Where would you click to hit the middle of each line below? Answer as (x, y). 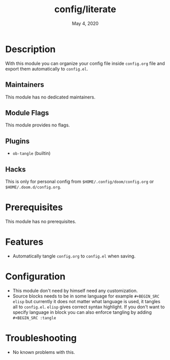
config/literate (85, 9)
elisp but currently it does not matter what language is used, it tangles (87, 301)
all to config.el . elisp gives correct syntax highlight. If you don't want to (89, 307)
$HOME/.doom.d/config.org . (33, 187)
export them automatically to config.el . (47, 69)
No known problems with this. (44, 352)
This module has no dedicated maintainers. (50, 97)
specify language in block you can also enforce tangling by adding (82, 312)
